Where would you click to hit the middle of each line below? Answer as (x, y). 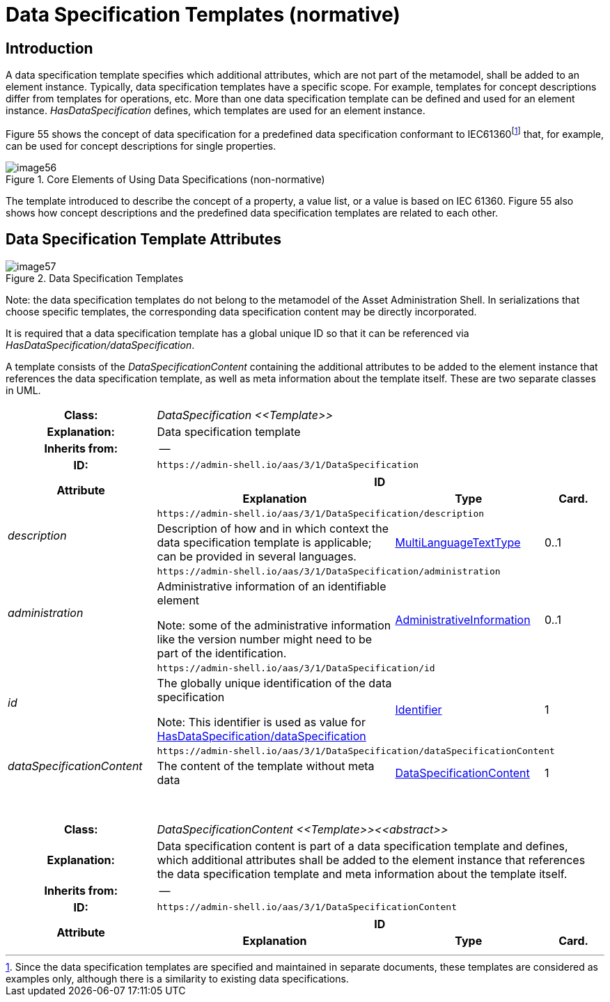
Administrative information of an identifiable (272, 586)
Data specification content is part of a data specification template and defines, (362, 846)
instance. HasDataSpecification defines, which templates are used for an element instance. (216, 111)
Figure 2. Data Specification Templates (95, 278)
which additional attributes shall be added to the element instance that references (371, 860)
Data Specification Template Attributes (143, 240)
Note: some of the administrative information (274, 625)
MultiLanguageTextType (458, 542)
